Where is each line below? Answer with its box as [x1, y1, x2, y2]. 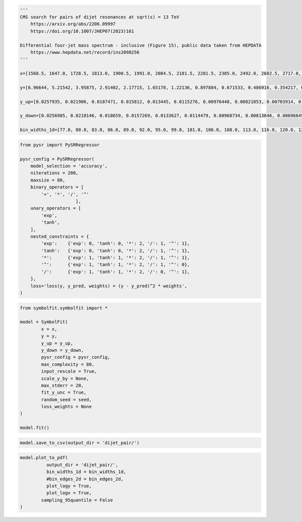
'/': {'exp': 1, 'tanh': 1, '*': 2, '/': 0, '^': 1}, [41, 269, 190, 275]
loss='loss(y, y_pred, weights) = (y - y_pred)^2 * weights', [30, 283, 187, 289]
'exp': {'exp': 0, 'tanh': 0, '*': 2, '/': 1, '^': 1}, [41, 241, 190, 246]
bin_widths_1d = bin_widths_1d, [46, 469, 126, 475]
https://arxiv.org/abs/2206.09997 [30, 21, 116, 27]
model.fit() [20, 425, 50, 431]
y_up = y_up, [41, 340, 73, 346]
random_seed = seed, [41, 397, 92, 403]
